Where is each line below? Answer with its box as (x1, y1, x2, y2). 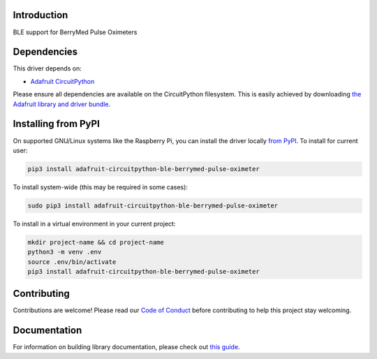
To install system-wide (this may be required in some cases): (13, 182, 188, 191)
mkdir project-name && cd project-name (27, 238, 164, 246)
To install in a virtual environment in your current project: (13, 219, 176, 228)
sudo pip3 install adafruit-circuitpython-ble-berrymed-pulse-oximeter (27, 201, 279, 210)
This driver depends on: (13, 64, 82, 73)
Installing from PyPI (13, 118, 101, 130)
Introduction (13, 9, 68, 21)
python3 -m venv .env (27, 248, 102, 256)
